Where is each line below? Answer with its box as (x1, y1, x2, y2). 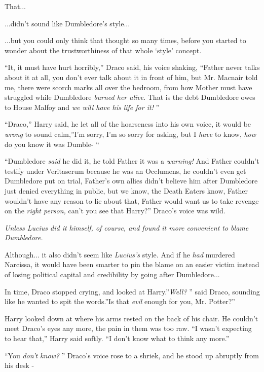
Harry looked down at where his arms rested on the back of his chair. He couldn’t (5, 313, 258, 323)
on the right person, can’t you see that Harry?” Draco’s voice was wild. (5, 205, 225, 216)
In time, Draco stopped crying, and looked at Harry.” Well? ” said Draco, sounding (5, 286, 260, 296)
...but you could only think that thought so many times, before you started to (5, 35, 246, 46)
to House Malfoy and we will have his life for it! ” (5, 101, 160, 112)
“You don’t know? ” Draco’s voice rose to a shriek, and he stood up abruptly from (5, 350, 259, 360)
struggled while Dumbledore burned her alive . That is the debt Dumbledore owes (5, 92, 255, 102)
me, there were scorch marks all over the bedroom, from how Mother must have (5, 82, 252, 92)
